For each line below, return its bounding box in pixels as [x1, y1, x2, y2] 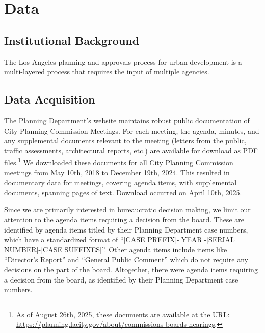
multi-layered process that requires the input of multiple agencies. [4, 66, 209, 77]
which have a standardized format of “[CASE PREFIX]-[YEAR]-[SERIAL [4, 234, 235, 245]
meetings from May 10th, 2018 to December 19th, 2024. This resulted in [4, 167, 230, 177]
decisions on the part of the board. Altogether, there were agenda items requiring [4, 264, 258, 274]
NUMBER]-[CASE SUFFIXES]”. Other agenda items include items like [4, 244, 227, 254]
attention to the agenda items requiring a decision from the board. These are [4, 214, 244, 224]
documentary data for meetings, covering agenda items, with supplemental [4, 177, 237, 188]
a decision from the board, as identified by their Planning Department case [4, 274, 238, 285]
